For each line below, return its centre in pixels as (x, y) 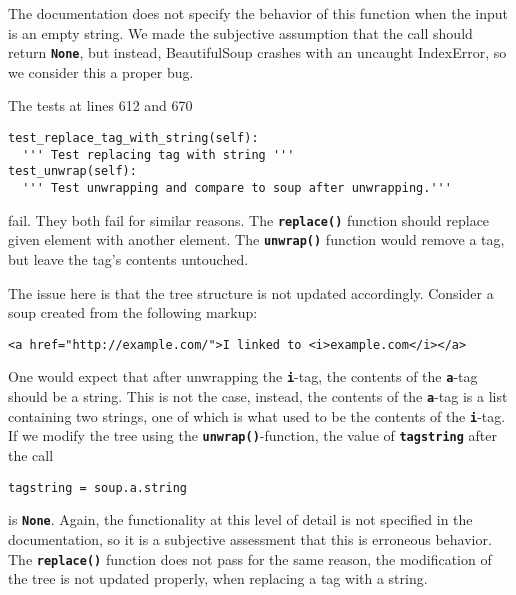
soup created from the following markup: (133, 312)
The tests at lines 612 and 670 (100, 105)
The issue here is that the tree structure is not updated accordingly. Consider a (251, 292)
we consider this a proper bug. (101, 71)
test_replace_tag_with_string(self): (133, 138)
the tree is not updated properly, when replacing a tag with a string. (218, 578)
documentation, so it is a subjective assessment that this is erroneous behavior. (250, 538)
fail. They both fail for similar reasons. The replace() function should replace (249, 219)
